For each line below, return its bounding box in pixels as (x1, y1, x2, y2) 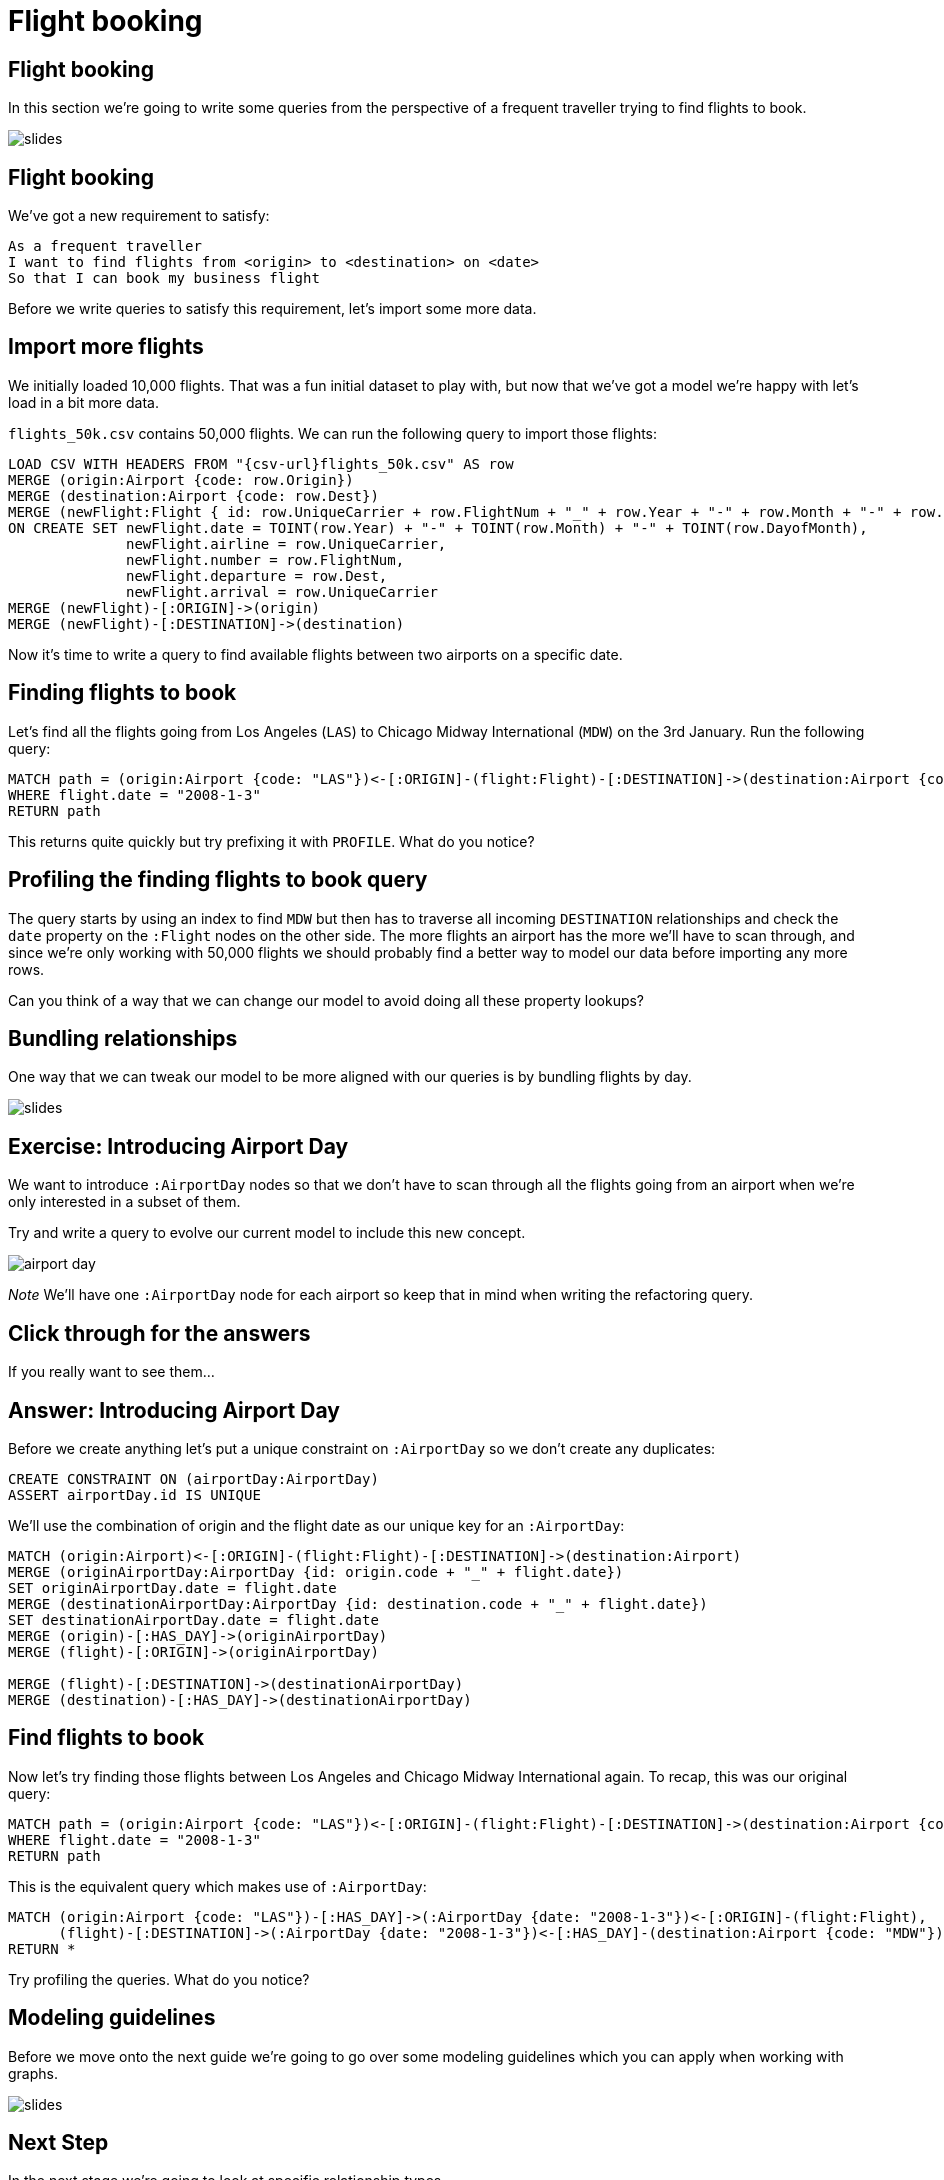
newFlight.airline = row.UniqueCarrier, (126, 535, 447, 552)
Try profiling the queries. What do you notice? (8, 1970, 310, 1988)
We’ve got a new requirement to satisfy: (8, 207, 270, 225)
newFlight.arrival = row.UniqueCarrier (126, 583, 438, 600)
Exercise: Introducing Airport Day (8, 1133, 349, 1159)
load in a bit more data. (8, 393, 159, 411)
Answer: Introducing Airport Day (8, 1397, 340, 1423)
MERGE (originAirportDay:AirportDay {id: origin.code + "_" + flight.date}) (8, 1563, 624, 1580)
